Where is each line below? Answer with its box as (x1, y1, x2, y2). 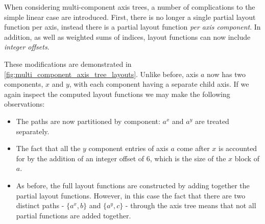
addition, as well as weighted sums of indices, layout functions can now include (4, 31, 251, 42)
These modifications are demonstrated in (4, 58, 132, 69)
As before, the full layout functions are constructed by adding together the (16, 180, 250, 190)
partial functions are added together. (16, 210, 131, 220)
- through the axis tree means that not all (125, 200, 256, 211)
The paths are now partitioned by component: (16, 115, 160, 126)
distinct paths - (16, 200, 64, 211)
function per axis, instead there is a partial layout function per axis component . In (4, 21, 261, 32)
